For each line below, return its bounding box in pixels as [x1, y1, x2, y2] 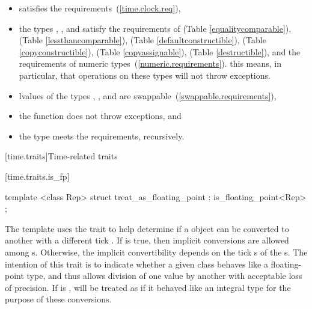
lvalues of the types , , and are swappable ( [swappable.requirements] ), [19, 89, 277, 102]
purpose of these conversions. [5, 293, 112, 305]
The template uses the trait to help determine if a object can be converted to [5, 222, 289, 234]
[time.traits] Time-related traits [5, 150, 118, 162]
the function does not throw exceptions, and [19, 109, 182, 122]
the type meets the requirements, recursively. [19, 129, 185, 142]
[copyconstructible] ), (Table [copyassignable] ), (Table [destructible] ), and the [19, 45, 301, 58]
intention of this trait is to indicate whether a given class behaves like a [5, 257, 268, 270]
